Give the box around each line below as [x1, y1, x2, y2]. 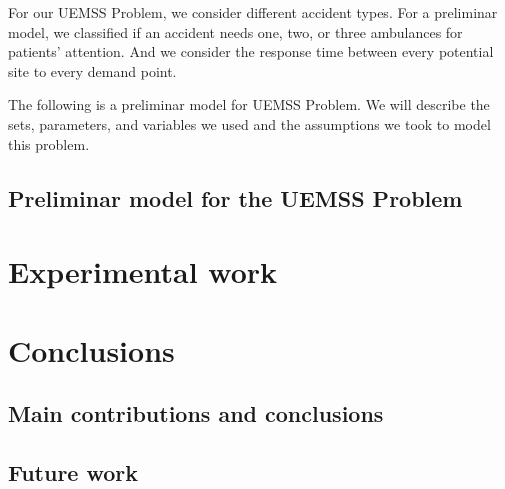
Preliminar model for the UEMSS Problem [8, 182, 463, 213]
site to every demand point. [8, 60, 177, 81]
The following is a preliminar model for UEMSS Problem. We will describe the [8, 94, 490, 115]
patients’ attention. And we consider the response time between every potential [8, 41, 494, 62]
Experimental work [8, 251, 278, 292]
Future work [8, 456, 139, 487]
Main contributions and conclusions [8, 398, 384, 429]
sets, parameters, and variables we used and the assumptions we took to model [8, 113, 491, 134]
